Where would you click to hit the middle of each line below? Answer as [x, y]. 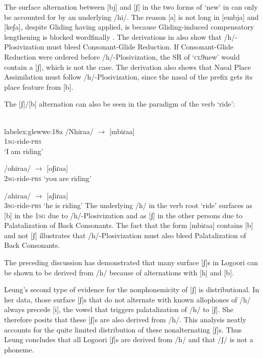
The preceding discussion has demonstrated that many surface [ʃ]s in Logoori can [131, 262]
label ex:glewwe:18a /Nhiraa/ [49, 131]
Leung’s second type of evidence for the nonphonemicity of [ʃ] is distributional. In [132, 289]
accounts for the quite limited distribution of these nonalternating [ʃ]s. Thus [123, 329]
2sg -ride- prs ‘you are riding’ [48, 178]
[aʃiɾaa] [57, 195]
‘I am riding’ [24, 151]
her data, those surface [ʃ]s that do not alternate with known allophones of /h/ [127, 299]
